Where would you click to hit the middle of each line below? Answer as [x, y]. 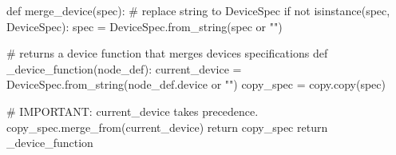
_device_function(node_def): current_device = [124, 68]
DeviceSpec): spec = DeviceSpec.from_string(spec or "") [145, 26]
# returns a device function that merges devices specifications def [167, 53]
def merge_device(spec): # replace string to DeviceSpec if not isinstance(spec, [198, 10]
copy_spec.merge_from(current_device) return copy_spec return [167, 127]
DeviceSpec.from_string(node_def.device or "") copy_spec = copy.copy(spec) [196, 84]
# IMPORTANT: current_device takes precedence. [133, 111]
